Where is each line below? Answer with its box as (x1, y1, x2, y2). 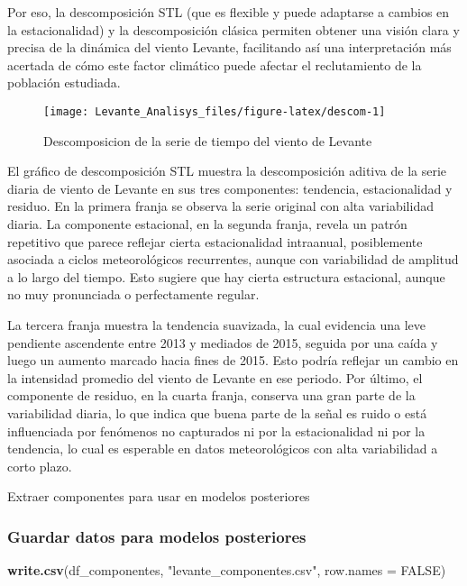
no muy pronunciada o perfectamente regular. (7, 285, 260, 304)
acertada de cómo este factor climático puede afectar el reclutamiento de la (7, 55, 422, 74)
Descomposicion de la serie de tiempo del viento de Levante (43, 131, 372, 150)
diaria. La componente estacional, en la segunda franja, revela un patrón (7, 215, 407, 233)
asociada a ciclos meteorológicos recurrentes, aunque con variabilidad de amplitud (7, 250, 459, 269)
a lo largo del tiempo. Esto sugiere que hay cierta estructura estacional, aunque (7, 267, 445, 286)
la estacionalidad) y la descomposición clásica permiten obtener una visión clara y (7, 20, 460, 39)
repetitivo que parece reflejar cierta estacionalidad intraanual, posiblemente (7, 232, 423, 251)
